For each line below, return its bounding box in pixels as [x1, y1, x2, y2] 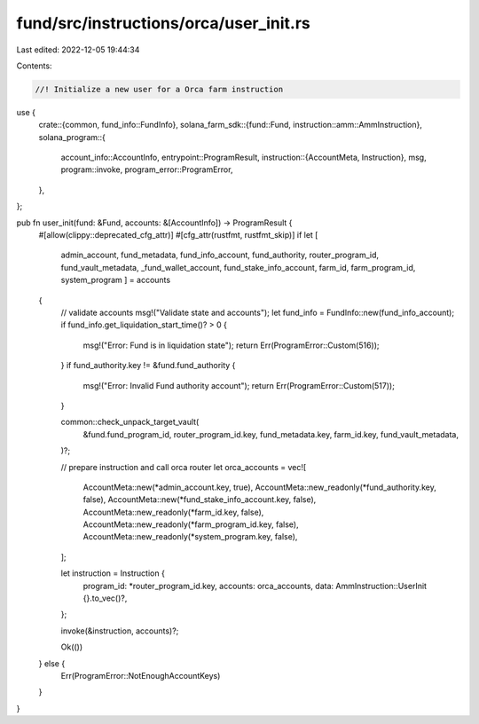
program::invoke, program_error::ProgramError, [60, 164, 233, 175]
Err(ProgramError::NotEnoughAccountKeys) [60, 670, 221, 681]
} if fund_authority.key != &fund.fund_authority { [60, 360, 236, 371]
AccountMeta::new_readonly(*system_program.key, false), [82, 531, 298, 542]
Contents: [16, 60, 52, 71]
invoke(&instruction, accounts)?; [60, 626, 179, 636]
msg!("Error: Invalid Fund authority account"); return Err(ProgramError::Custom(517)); [82, 380, 395, 390]
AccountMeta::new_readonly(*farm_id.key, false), [82, 507, 264, 517]
